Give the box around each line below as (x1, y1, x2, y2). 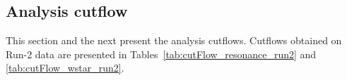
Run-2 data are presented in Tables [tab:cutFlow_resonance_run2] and (6, 46, 317, 61)
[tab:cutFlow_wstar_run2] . (6, 60, 124, 75)
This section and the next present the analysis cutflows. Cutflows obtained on (6, 33, 342, 48)
